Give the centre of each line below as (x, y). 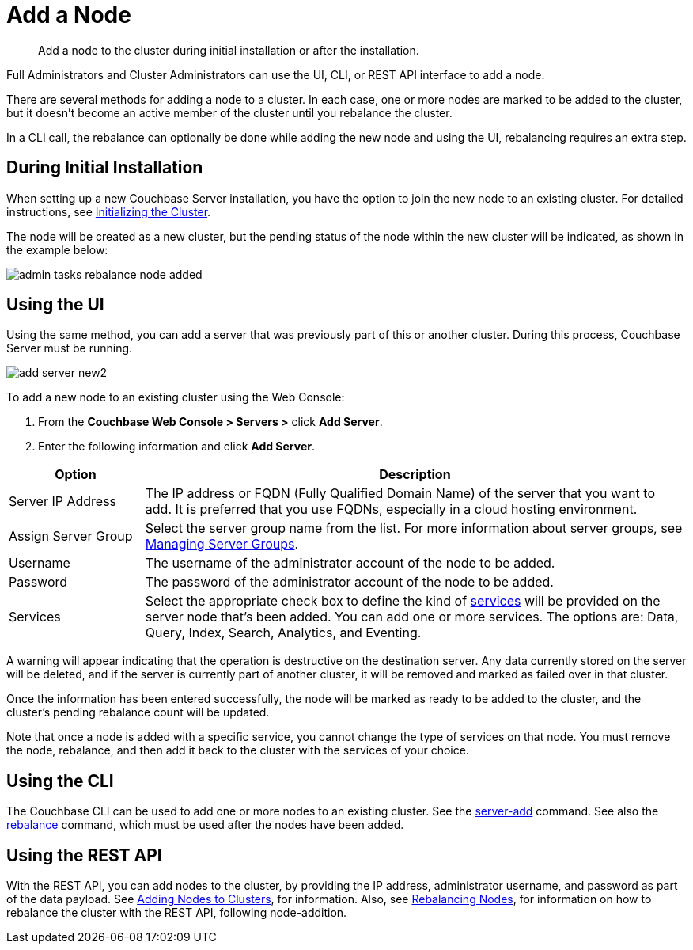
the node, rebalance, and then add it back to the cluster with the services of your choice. (238, 750)
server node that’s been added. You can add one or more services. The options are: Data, (412, 617)
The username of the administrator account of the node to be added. (350, 563)
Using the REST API (84, 855)
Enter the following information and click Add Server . (177, 446)
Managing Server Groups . (222, 544)
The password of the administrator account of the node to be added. (349, 582)
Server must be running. (70, 348)
